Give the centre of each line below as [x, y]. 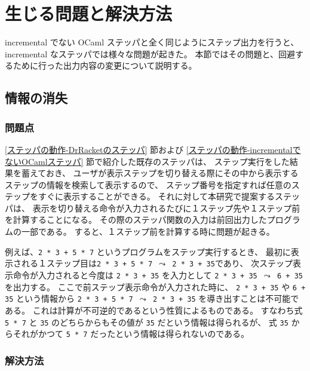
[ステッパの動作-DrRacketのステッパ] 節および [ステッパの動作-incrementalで [153, 149]
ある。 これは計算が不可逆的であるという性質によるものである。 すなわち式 [154, 310]
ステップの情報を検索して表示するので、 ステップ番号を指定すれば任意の [148, 184]
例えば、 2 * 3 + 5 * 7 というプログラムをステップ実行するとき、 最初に [148, 251]
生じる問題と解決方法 [89, 13]
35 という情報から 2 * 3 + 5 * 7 [69, 298]
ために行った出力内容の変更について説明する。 [105, 65]
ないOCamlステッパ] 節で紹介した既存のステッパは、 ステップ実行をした [147, 161]
